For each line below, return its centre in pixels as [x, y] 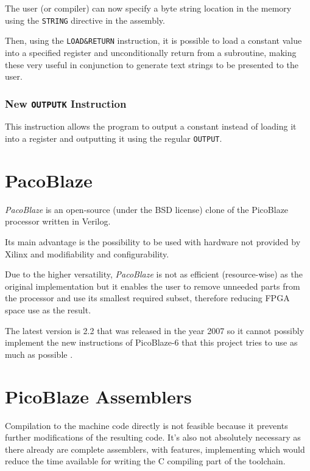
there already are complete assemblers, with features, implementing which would [155, 449]
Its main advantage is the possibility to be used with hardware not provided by [153, 242]
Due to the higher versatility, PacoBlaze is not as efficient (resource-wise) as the [154, 274]
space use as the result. [48, 310]
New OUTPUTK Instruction [66, 103]
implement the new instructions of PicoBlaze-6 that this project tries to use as [151, 342]
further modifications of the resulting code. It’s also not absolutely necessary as [153, 437]
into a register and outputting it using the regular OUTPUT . [114, 138]
